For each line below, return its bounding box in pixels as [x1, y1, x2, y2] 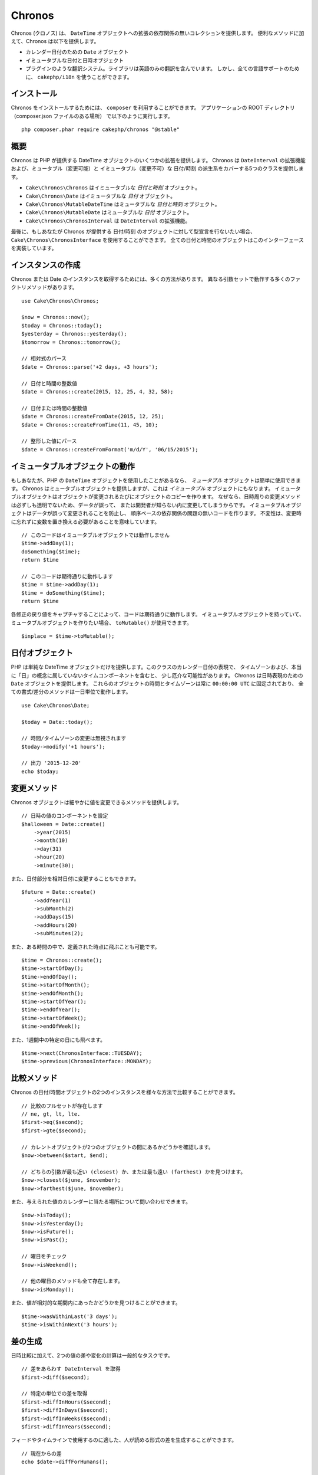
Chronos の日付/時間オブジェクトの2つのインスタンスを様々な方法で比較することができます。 [11, 1089, 238, 1096]
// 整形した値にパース [21, 438, 77, 445]
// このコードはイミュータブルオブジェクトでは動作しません [21, 532, 170, 538]
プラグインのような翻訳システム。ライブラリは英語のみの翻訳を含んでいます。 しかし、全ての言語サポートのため [25, 65, 300, 72]
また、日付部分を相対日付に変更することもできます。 [11, 875, 140, 882]
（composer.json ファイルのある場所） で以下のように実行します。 [11, 112, 173, 119]
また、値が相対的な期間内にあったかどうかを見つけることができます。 [11, 1299, 181, 1306]
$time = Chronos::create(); [21, 957, 102, 964]
